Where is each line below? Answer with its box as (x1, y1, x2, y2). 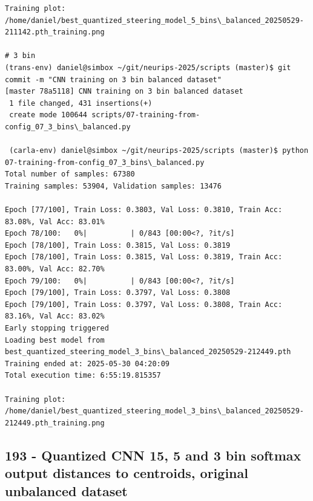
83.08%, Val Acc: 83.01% (5, 217, 105, 226)
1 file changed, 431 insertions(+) (9, 99, 153, 108)
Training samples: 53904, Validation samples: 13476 (5, 181, 222, 190)
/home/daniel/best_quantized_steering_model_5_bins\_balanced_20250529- (5, 16, 304, 25)
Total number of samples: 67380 (5, 170, 135, 179)
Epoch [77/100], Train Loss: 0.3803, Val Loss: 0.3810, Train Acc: (5, 205, 283, 215)
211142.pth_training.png (5, 28, 105, 37)
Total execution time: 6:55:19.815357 (5, 371, 161, 380)
